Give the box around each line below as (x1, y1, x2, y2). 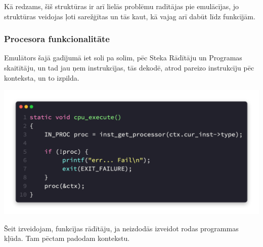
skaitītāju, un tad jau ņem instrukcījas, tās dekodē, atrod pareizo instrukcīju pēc (4, 62, 254, 73)
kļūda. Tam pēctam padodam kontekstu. (4, 233, 130, 243)
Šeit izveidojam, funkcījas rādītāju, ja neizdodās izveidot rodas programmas (4, 223, 239, 233)
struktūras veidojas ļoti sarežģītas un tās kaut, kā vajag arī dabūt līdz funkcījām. (4, 11, 255, 21)
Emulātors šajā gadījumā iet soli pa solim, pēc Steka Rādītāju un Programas (4, 52, 242, 63)
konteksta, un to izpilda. (4, 72, 79, 83)
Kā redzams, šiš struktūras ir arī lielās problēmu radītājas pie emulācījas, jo (4, 1, 239, 11)
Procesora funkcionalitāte (4, 32, 110, 45)
